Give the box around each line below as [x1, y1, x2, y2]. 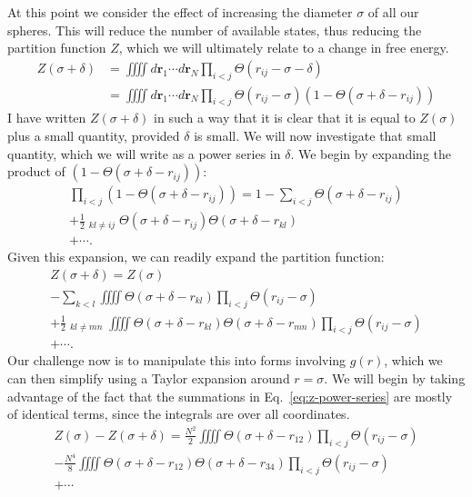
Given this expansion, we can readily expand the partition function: [7, 247, 385, 266]
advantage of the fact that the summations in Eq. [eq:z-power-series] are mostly [7, 386, 453, 405]
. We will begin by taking [324, 369, 466, 388]
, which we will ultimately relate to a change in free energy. [118, 38, 449, 57]
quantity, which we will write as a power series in [7, 144, 281, 163]
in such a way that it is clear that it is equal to [154, 108, 416, 127]
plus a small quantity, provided [7, 126, 180, 145]
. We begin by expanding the [290, 144, 452, 163]
